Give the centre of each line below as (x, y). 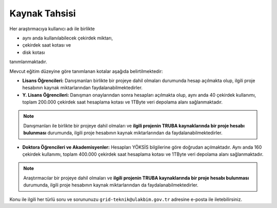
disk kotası (34, 52)
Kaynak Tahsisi (43, 13)
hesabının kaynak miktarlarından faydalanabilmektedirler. (83, 88)
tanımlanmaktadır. (28, 62)
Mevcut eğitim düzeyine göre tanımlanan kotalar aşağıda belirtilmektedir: (86, 71)
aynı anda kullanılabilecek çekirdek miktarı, (67, 38)
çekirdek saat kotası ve (47, 45)
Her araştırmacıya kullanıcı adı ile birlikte (52, 29)
